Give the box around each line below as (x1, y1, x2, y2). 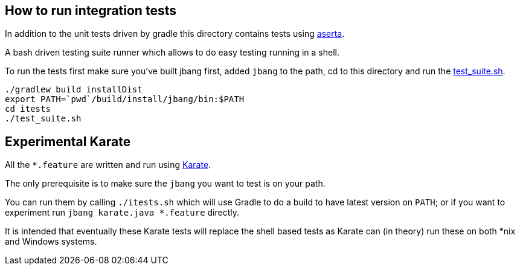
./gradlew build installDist (5, 85, 143, 95)
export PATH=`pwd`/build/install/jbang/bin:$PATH (5, 94, 245, 104)
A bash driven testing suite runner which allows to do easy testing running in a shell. (5, 47, 339, 58)
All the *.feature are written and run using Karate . (5, 159, 211, 170)
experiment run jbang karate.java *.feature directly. (5, 207, 240, 218)
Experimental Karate (5, 133, 131, 149)
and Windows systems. (5, 236, 97, 247)
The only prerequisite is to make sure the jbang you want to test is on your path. (5, 178, 326, 189)
